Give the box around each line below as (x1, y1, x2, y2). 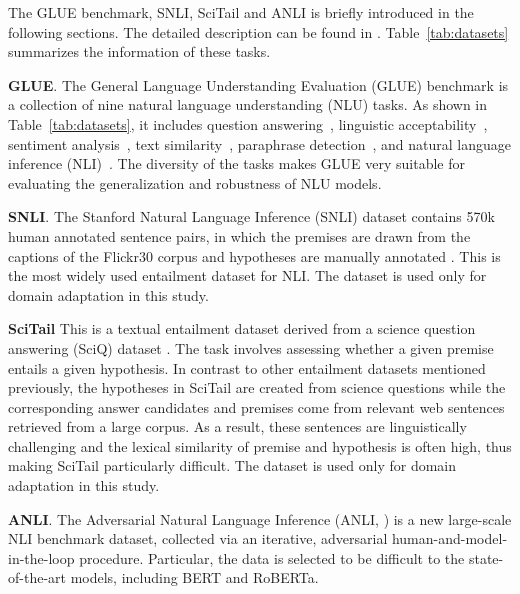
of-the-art (8, 567, 66, 588)
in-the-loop (8, 547, 75, 568)
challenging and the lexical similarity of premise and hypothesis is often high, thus (8, 435, 512, 456)
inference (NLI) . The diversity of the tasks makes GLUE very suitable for (8, 153, 465, 174)
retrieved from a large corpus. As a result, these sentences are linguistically (8, 416, 467, 437)
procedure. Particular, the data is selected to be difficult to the (79, 547, 465, 568)
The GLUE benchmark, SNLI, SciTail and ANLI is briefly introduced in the (8, 2, 474, 22)
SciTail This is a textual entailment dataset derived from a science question (8, 318, 476, 339)
